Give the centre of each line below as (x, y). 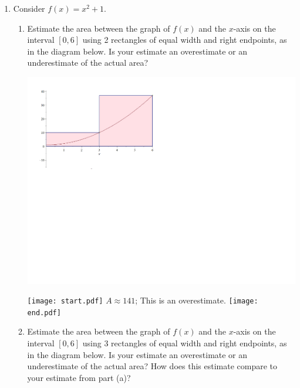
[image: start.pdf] (65, 301)
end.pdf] (44, 313)
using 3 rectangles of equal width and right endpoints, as (185, 343)
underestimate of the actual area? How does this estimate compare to (152, 366)
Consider (29, 8)
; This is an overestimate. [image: (197, 300)
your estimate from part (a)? (79, 377)
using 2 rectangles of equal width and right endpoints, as (185, 40)
